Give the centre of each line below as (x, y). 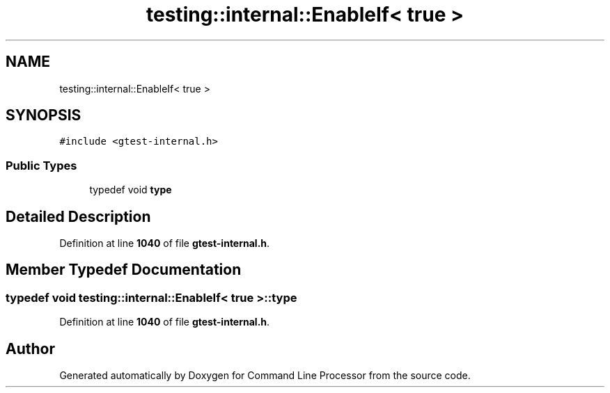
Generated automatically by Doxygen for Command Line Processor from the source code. (265, 376)
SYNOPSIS (44, 115)
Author (30, 348)
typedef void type (131, 190)
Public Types (41, 165)
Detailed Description (78, 216)
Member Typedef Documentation (124, 270)
